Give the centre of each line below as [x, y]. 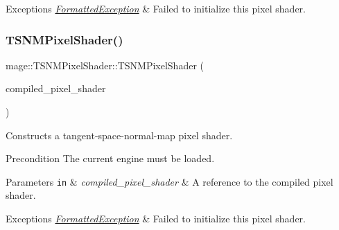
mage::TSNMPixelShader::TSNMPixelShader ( [105, 65]
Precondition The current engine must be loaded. [110, 158]
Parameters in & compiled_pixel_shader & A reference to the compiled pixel [169, 181]
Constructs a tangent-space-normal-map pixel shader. [119, 135]
